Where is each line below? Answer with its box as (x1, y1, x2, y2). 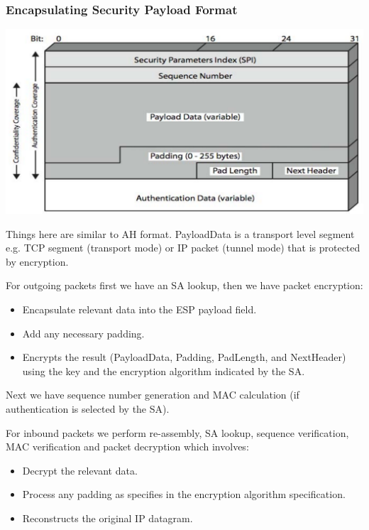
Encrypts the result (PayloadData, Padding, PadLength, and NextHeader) (22, 350, 346, 364)
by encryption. (6, 254, 69, 269)
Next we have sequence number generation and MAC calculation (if (6, 387, 299, 402)
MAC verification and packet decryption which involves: (6, 439, 249, 454)
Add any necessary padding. (22, 325, 145, 340)
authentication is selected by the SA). (6, 401, 170, 416)
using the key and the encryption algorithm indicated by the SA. (22, 363, 305, 378)
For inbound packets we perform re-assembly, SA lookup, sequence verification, (6, 425, 349, 440)
